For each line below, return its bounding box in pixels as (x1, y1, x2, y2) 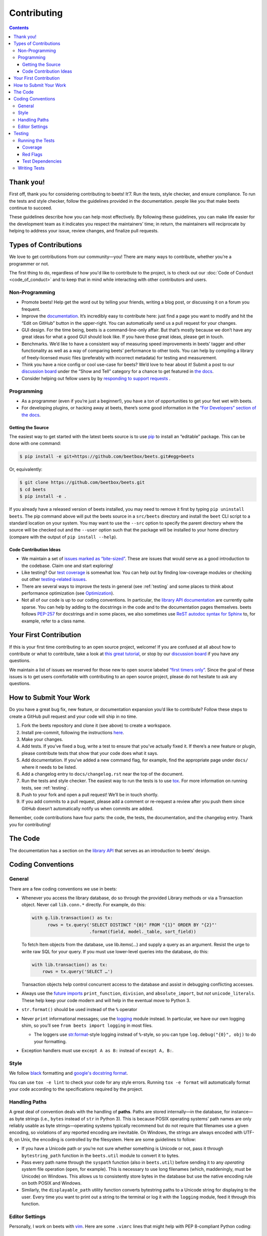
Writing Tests (18, 165, 45, 171)
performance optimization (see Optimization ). (21, 590, 115, 596)
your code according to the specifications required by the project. (9, 1086, 143, 1092)
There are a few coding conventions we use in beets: (9, 885, 117, 892)
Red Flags (22, 151, 43, 157)
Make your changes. (21, 736, 64, 742)
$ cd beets (19, 486, 46, 492)
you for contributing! (9, 821, 51, 828)
